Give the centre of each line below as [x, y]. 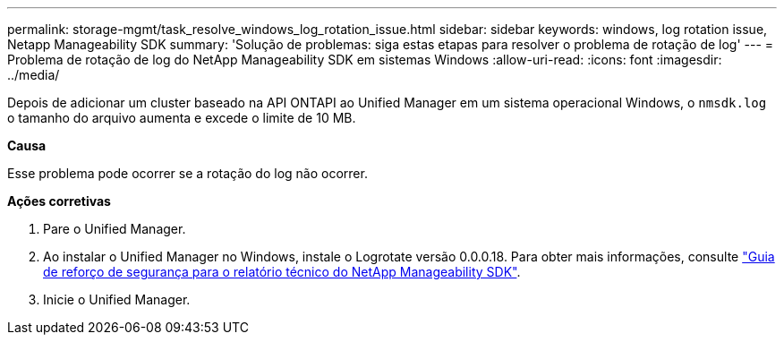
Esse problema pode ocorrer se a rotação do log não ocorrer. [187, 173]
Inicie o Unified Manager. [117, 299]
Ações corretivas [59, 201]
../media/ [34, 75]
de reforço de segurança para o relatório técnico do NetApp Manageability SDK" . [282, 272]
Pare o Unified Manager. [115, 229]
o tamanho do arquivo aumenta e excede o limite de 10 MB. [182, 118]
